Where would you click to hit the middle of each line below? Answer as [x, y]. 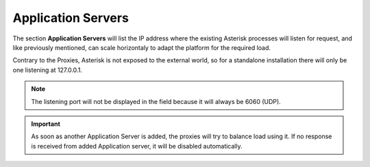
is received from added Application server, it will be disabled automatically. [137, 146]
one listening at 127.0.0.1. [47, 70]
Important [46, 124]
